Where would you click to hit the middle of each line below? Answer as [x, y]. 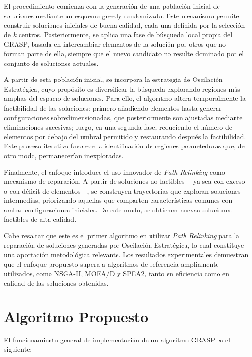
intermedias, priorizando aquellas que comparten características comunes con [118, 200]
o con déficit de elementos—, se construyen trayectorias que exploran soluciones [122, 190]
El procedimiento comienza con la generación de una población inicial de [112, 6]
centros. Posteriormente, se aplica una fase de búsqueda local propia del [126, 34]
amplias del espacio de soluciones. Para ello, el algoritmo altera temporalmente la [125, 98]
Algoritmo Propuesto [76, 316]
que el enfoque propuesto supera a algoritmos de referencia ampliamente [111, 264]
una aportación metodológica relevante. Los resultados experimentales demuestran [126, 254]
